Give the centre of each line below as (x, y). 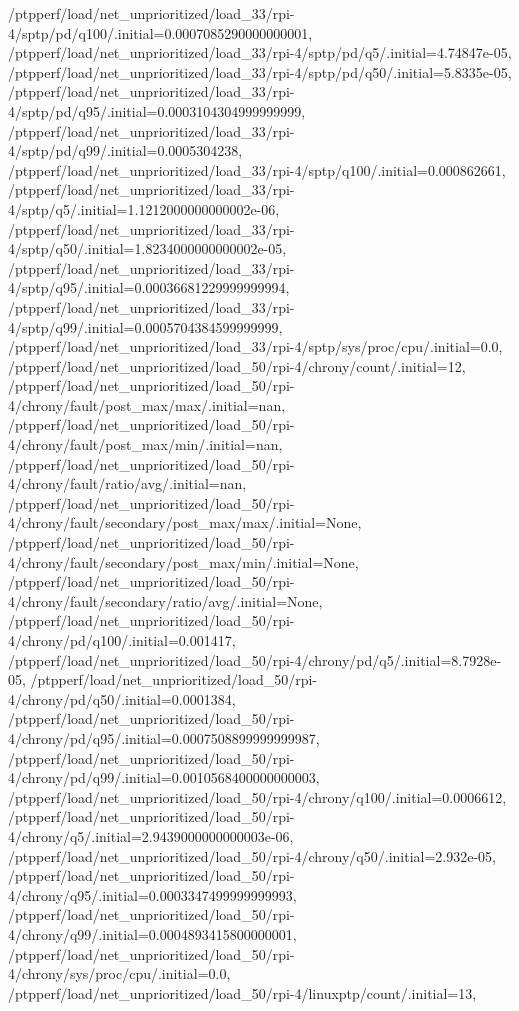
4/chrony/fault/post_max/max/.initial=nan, (147, 404)
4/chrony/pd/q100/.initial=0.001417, (122, 640)
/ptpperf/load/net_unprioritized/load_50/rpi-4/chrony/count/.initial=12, (237, 365)
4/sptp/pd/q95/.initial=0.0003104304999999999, (157, 110)
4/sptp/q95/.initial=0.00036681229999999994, (149, 287)
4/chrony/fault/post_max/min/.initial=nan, (145, 444)
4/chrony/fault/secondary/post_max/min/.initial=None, (183, 561)
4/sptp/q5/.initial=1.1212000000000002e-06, (144, 208)
